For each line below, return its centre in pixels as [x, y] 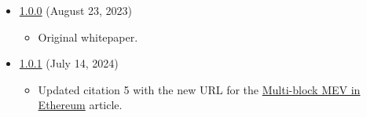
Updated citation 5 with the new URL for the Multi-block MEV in [199, 89]
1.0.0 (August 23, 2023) [76, 10]
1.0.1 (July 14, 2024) [69, 63]
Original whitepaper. [88, 37]
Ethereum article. [80, 105]
